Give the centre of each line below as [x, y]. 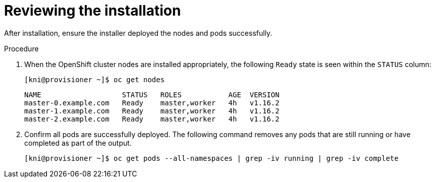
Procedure [21, 48]
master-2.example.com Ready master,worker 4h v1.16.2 [152, 119]
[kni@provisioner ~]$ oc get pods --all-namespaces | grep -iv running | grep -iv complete [211, 158]
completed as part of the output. [78, 143]
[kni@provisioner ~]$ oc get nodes [95, 79]
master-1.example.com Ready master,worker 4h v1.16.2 [152, 111]
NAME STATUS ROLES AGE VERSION [152, 95]
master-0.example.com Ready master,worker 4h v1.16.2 [152, 103]
